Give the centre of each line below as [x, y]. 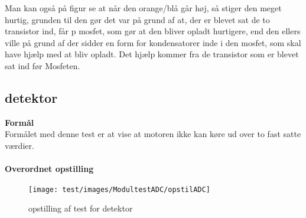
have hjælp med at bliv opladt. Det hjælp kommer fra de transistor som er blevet [152, 54]
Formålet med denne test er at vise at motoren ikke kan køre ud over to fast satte [153, 134]
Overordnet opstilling [49, 169]
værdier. [19, 145]
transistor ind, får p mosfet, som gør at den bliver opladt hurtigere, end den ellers [153, 31]
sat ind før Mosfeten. [43, 65]
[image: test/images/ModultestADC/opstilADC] [119, 189]
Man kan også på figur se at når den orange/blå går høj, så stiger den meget [143, 8]
